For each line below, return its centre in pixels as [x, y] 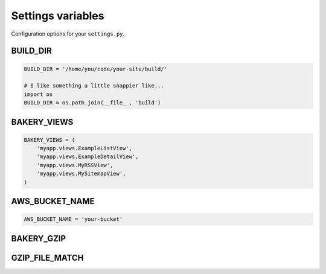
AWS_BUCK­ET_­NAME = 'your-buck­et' [73, 219]
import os [38, 94]
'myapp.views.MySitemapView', [81, 174]
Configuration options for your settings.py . [68, 34]
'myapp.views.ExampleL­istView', [85, 148]
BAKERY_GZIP [39, 238]
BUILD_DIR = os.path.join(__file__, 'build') [92, 103]
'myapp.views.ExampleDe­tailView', [88, 157]
